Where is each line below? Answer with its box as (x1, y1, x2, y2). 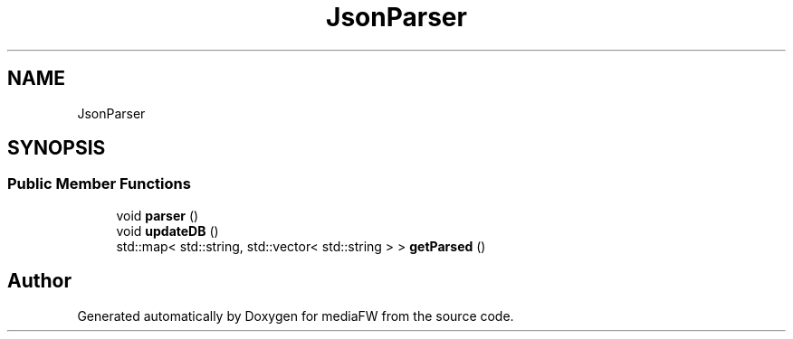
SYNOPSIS (7, 137, 106, 160)
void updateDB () (116, 222, 219, 239)
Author (7, 269, 72, 293)
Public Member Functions (7, 174, 191, 193)
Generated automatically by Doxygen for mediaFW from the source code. (77, 307, 514, 324)
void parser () (116, 207, 199, 223)
